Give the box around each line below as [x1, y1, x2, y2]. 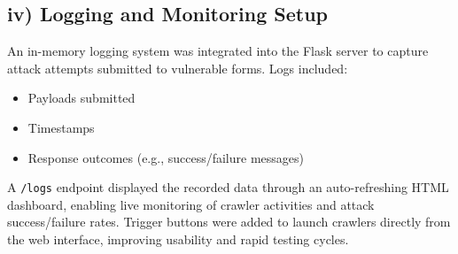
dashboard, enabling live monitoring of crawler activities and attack [7, 195, 375, 213]
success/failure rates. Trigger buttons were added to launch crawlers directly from [7, 212, 451, 231]
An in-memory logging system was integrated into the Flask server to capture [7, 42, 429, 60]
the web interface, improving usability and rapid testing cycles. [7, 230, 349, 249]
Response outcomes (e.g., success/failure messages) [27, 148, 304, 166]
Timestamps [27, 118, 95, 136]
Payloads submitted [27, 89, 136, 107]
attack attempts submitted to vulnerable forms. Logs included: [7, 58, 348, 77]
